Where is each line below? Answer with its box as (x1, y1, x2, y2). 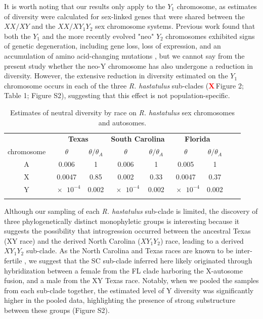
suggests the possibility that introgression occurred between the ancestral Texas (4, 225, 251, 236)
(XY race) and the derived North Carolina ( (4, 235, 141, 246)
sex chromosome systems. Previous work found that (95, 21, 255, 31)
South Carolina (111, 133, 165, 144)
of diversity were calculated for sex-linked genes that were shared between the (4, 11, 245, 21)
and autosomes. (98, 117, 147, 127)
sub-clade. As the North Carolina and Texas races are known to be (26, 245, 234, 256)
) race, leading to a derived (160, 235, 244, 246)
